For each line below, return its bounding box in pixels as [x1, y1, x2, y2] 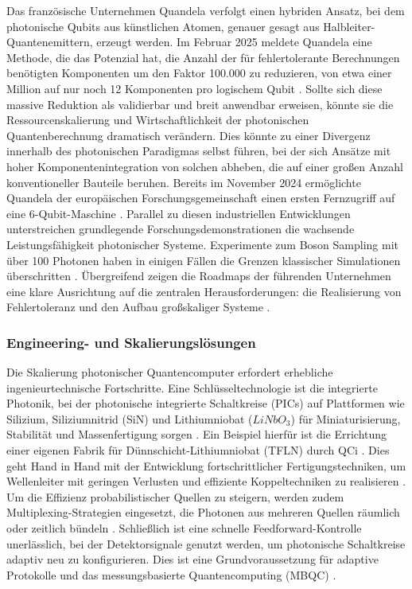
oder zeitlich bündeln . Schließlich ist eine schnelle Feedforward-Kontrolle [6, 520, 362, 536]
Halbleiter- [323, 18, 375, 34]
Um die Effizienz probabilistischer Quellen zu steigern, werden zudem [6, 488, 344, 505]
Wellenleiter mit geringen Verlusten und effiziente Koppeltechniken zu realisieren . [6, 473, 406, 490]
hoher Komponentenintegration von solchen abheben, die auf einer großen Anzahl [6, 158, 403, 174]
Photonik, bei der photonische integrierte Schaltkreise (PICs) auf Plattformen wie [6, 395, 405, 412]
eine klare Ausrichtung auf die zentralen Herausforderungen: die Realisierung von [6, 283, 402, 299]
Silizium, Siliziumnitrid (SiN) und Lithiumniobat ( [6, 410, 253, 427]
